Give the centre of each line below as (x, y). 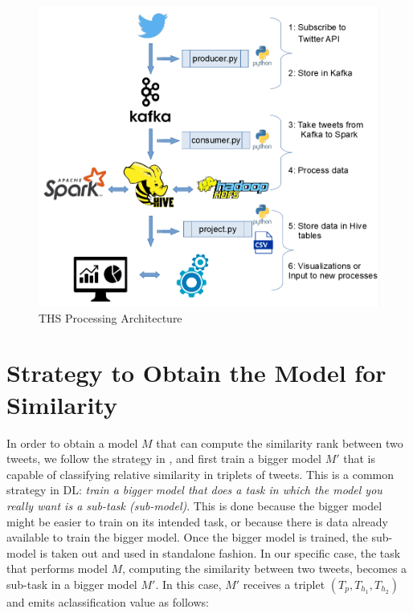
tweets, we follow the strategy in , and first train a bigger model (164, 459)
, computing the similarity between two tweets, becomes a (265, 568)
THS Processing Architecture (110, 317)
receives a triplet (284, 584)
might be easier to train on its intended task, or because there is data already (198, 521)
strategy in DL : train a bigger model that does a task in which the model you (194, 490)
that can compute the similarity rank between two (280, 442)
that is (360, 459)
